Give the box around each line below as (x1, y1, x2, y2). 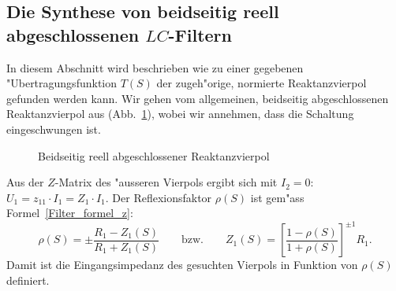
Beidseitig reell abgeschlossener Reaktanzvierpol (38, 147, 270, 164)
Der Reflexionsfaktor (112, 189, 212, 205)
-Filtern (168, 22, 232, 46)
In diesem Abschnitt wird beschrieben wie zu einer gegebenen (6, 59, 304, 76)
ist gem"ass (250, 189, 304, 205)
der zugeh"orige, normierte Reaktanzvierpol (156, 75, 367, 91)
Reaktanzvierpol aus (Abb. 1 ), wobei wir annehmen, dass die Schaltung (6, 105, 354, 122)
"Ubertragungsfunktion (6, 75, 117, 91)
